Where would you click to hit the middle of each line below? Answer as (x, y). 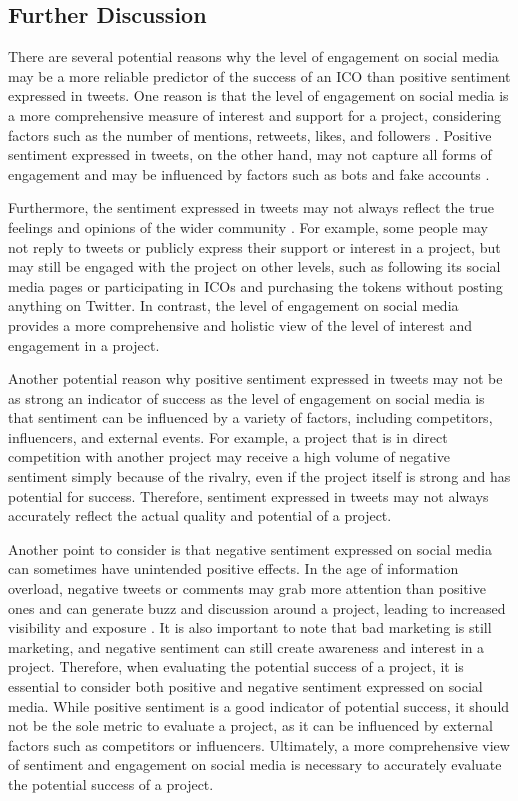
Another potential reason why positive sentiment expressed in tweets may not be (255, 378)
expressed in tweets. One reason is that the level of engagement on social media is (258, 95)
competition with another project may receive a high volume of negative (229, 456)
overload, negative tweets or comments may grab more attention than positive (247, 588)
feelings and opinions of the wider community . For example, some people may (248, 226)
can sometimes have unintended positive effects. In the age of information (233, 568)
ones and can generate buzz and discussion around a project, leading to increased (257, 607)
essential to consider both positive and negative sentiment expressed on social (245, 686)
